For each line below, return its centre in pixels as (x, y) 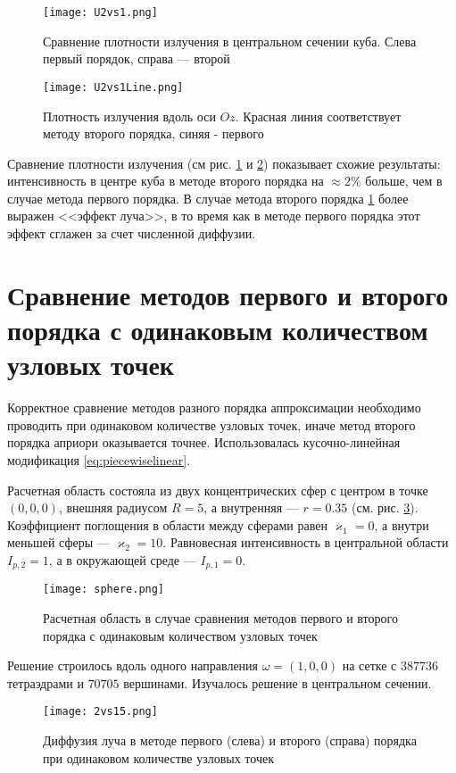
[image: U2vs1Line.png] (113, 87)
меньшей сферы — (58, 542)
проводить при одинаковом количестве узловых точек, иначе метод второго (211, 424)
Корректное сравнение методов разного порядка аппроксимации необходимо (214, 407)
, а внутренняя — (251, 507)
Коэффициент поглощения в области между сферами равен (167, 524)
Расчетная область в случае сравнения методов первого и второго (220, 618)
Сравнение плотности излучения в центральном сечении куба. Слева (230, 41)
